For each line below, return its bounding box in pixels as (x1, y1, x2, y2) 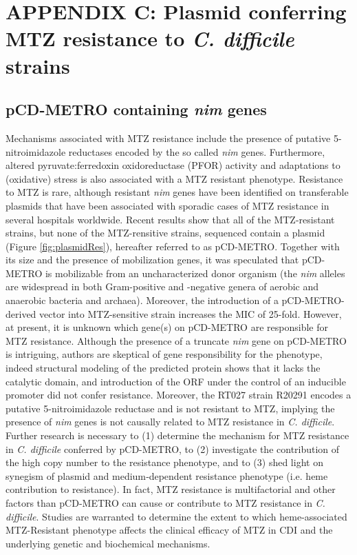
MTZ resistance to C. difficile (6, 24, 294, 53)
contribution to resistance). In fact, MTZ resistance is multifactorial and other (6, 482, 336, 496)
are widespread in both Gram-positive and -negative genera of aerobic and (6, 279, 319, 294)
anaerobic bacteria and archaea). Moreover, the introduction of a (6, 293, 279, 307)
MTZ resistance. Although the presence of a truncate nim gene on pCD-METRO (6, 333, 347, 347)
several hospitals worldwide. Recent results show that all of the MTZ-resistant (6, 212, 335, 226)
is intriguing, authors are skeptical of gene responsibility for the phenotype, (6, 347, 323, 361)
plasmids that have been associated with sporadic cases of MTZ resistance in (6, 198, 329, 212)
